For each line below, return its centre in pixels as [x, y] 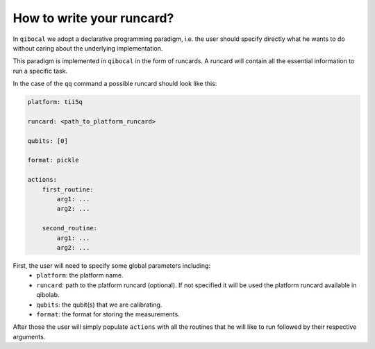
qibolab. [48, 295]
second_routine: [69, 228]
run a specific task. [40, 71]
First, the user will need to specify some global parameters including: [112, 265]
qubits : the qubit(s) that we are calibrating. [99, 305]
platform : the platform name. [80, 275]
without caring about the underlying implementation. [88, 48]
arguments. [29, 337]
